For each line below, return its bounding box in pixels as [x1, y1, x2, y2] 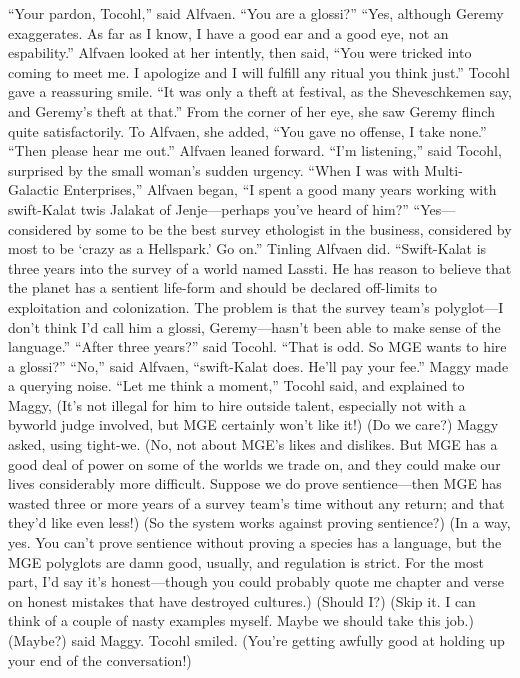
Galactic [8, 179, 59, 200]
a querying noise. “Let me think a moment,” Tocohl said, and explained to [8, 375, 465, 396]
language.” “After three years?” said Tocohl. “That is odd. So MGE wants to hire [8, 336, 507, 357]
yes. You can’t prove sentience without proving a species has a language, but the [8, 532, 502, 553]
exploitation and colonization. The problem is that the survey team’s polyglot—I [8, 296, 504, 317]
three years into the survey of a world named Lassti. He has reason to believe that [8, 257, 512, 278]
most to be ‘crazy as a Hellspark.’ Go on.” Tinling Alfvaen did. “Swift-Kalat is [8, 238, 487, 259]
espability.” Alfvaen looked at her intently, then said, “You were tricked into [8, 42, 472, 63]
